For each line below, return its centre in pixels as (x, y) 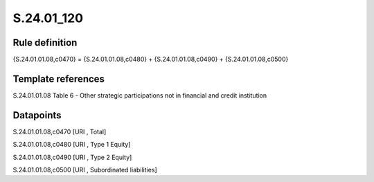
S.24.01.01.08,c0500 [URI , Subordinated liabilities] (85, 170)
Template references (59, 79)
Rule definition (45, 43)
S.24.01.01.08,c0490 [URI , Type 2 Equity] (72, 157)
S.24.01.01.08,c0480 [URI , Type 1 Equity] (72, 145)
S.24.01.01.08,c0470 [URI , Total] (60, 131)
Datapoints (37, 115)
